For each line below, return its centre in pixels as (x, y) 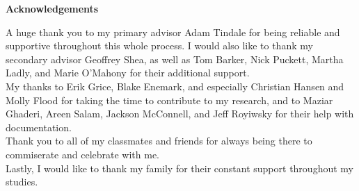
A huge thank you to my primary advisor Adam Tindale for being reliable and (173, 32)
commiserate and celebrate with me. (83, 154)
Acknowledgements (52, 8)
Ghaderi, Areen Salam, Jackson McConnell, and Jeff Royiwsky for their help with (180, 114)
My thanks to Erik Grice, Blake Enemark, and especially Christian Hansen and (175, 86)
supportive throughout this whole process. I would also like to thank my (159, 45)
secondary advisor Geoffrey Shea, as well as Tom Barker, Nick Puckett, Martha (175, 59)
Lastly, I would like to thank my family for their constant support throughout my (179, 168)
